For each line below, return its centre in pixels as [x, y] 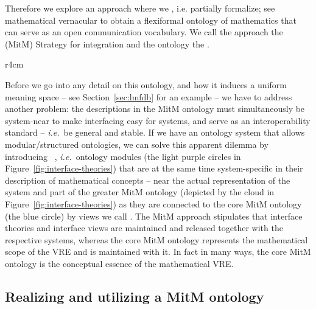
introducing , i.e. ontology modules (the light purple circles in [123, 156]
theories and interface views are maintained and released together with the [144, 228]
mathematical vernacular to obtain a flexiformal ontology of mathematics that [151, 20]
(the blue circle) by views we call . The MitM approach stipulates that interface [154, 216]
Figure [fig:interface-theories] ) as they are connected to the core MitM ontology [153, 203]
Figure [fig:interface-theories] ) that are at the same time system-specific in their [154, 168]
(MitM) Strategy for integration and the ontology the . [107, 43]
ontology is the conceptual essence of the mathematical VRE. [119, 263]
